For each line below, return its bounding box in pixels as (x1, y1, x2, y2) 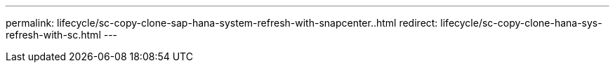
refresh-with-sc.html (6, 29, 101, 41)
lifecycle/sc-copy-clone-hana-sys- (440, 17, 602, 29)
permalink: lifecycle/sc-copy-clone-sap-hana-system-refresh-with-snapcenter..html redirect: (6, 17, 438, 29)
